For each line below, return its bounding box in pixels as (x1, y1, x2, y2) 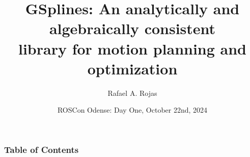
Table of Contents (4, 143, 79, 155)
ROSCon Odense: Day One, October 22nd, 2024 (57, 104, 208, 115)
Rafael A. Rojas (107, 87, 157, 98)
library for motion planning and (18, 38, 247, 59)
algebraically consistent (49, 18, 216, 39)
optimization (87, 58, 178, 78)
